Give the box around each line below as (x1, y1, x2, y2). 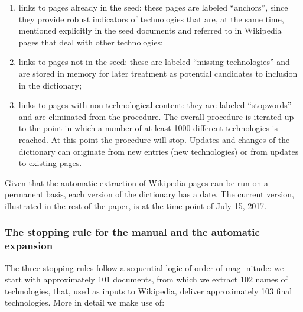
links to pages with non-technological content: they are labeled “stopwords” (18, 99, 292, 111)
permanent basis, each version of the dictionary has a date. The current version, (5, 188, 294, 200)
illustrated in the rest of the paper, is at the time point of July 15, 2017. (5, 199, 267, 212)
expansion (5, 238, 53, 253)
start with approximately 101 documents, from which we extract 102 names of (5, 273, 288, 285)
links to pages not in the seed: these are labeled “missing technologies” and (18, 56, 290, 68)
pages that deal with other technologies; (18, 35, 163, 48)
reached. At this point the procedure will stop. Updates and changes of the (18, 133, 290, 145)
